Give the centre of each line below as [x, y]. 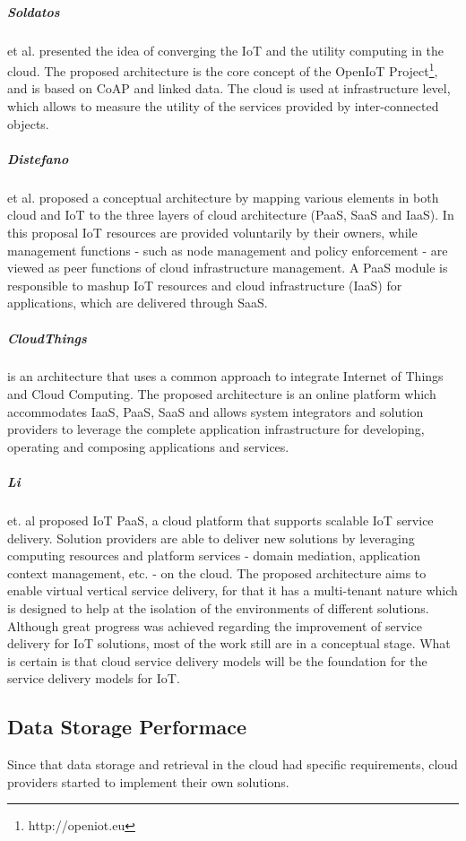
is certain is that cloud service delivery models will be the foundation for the [217, 660]
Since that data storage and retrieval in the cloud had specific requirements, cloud [233, 764]
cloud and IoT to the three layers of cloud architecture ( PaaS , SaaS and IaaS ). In [231, 215]
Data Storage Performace [127, 727]
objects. [28, 123]
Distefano [38, 158]
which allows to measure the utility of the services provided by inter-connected [223, 106]
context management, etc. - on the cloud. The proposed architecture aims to [217, 572]
